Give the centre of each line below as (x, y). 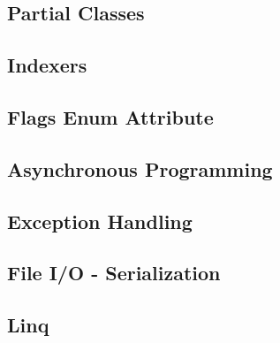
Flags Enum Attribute (110, 116)
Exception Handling (100, 221)
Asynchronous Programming (140, 168)
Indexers (47, 65)
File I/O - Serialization (114, 273)
